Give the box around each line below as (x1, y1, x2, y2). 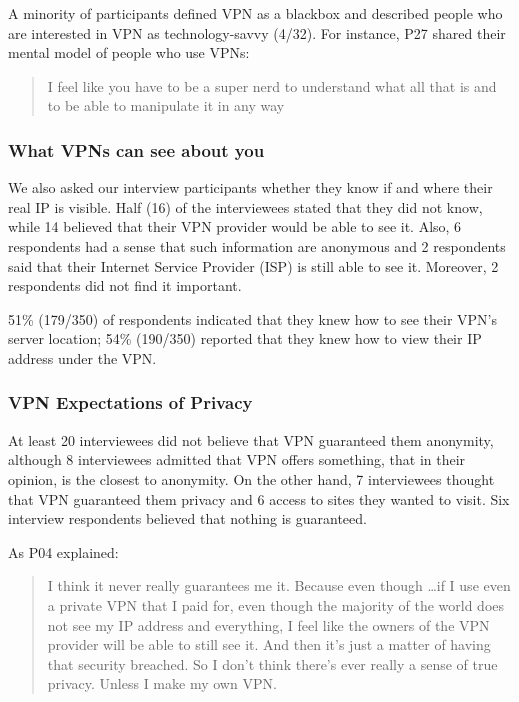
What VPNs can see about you (8, 137, 265, 162)
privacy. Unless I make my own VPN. (47, 673, 277, 694)
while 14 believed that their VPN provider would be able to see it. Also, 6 (8, 216, 462, 237)
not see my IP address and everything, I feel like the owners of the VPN (47, 614, 490, 635)
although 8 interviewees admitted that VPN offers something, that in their (8, 449, 466, 470)
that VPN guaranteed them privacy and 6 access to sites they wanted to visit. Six (8, 488, 510, 509)
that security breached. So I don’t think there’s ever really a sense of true (47, 653, 498, 674)
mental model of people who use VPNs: (8, 42, 250, 63)
